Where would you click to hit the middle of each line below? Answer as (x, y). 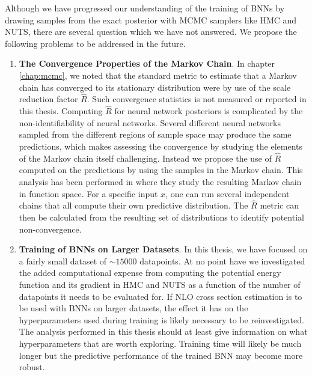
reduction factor (48, 99)
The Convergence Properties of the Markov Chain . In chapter (147, 63)
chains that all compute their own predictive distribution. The (133, 205)
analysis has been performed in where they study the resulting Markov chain (160, 181)
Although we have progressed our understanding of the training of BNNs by (145, 8)
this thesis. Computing (61, 111)
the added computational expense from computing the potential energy (150, 273)
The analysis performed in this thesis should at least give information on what (163, 331)
